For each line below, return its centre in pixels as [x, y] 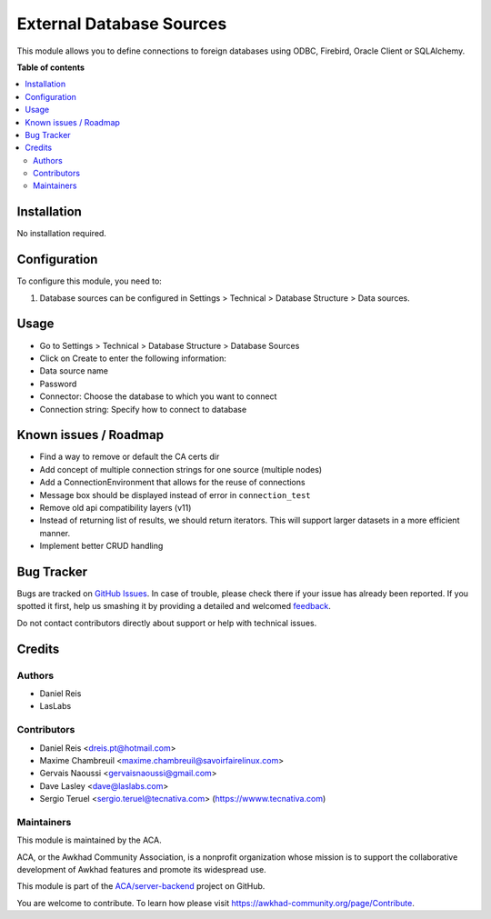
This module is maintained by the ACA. [90, 840]
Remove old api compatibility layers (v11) [115, 507]
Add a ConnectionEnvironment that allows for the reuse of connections [172, 483]
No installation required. [61, 234]
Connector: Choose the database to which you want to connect [158, 396]
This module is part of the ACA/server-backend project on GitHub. [141, 886]
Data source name [74, 371]
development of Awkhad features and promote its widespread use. [142, 870]
